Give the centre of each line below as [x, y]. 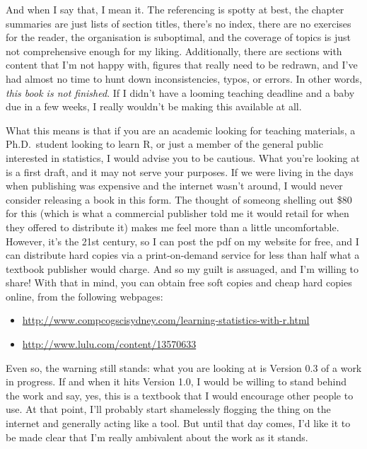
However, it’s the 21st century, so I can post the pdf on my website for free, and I [182, 241]
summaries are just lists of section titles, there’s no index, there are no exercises [179, 23]
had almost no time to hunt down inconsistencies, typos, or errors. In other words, [184, 78]
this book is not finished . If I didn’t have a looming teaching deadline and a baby [180, 92]
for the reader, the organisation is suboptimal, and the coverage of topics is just [178, 37]
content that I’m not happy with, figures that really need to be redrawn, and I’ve [182, 65]
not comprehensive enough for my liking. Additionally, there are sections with [174, 51]
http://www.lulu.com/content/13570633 [109, 344]
